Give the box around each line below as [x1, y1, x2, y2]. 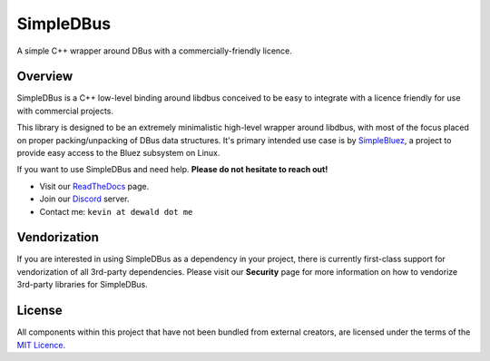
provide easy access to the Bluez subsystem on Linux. [16, 148, 220, 159]
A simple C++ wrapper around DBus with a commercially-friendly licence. [16, 45, 292, 56]
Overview [16, 69, 73, 84]
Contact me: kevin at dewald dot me [39, 206, 193, 217]
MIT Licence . [16, 339, 66, 350]
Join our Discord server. [39, 193, 130, 204]
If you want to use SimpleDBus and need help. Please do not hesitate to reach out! [16, 164, 328, 175]
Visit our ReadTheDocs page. [39, 180, 150, 191]
